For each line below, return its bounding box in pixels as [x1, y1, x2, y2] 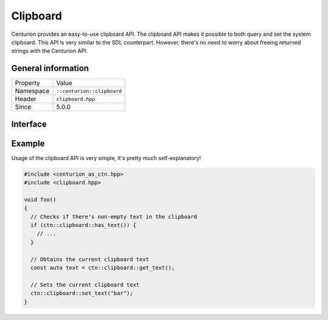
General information [11, 63, 89, 74]
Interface [11, 119, 47, 129]
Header [15, 95, 36, 103]
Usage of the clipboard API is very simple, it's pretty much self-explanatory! [11, 154, 201, 161]
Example [11, 138, 45, 148]
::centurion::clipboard [56, 88, 122, 94]
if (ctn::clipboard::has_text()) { [30, 222, 137, 229]
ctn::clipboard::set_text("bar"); [30, 290, 134, 297]
